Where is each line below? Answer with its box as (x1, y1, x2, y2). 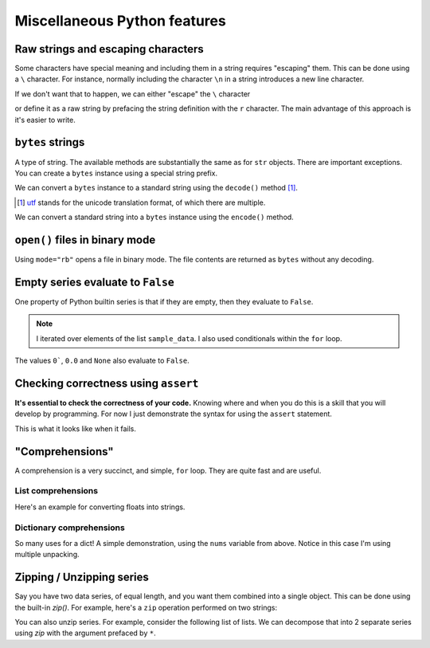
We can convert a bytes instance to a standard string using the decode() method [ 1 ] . (14, 183, 299, 193)
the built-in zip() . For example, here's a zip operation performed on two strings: (14, 603, 278, 612)
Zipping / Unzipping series (14, 571, 149, 584)
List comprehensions (14, 485, 99, 497)
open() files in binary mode (14, 233, 156, 246)
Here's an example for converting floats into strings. (14, 502, 186, 512)
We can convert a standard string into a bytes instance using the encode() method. (14, 212, 294, 222)
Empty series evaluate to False (14, 275, 174, 289)
